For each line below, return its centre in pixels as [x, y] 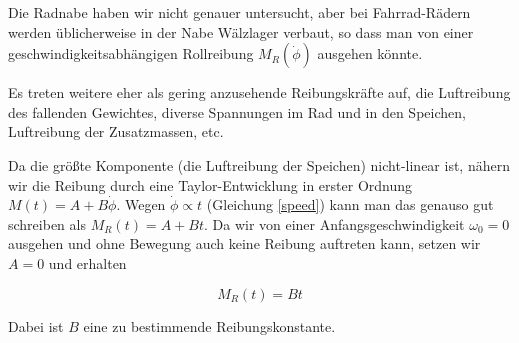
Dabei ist [36, 325]
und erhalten [87, 262]
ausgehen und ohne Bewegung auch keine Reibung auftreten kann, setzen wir [244, 243]
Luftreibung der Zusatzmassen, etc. [116, 131]
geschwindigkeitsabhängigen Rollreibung [131, 53]
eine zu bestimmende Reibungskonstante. [209, 325]
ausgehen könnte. [370, 53]
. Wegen [141, 204]
